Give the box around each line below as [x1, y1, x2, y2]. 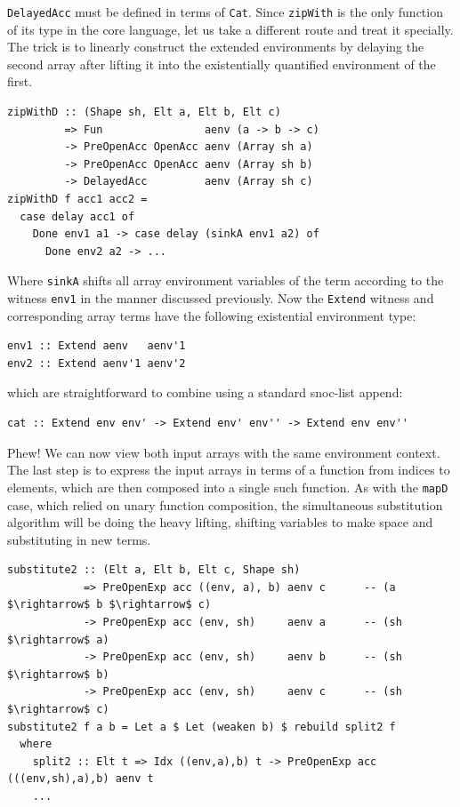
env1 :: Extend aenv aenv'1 [7, 340, 186, 353]
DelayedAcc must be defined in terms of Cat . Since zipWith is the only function [7, 3, 443, 20]
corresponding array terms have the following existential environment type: [7, 306, 416, 324]
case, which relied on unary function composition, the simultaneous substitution [7, 495, 443, 514]
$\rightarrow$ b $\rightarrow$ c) [7, 598, 212, 611]
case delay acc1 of [20, 210, 135, 223]
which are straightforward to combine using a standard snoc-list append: [7, 383, 403, 402]
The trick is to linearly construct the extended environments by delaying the [7, 37, 424, 56]
